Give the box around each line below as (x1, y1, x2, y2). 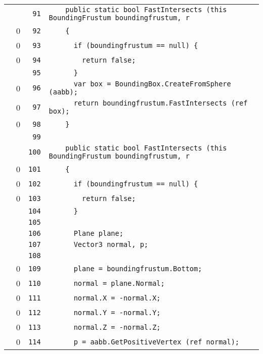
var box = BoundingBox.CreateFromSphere (73, 80, 231, 88)
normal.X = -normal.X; (73, 293, 161, 302)
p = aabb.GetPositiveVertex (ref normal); (73, 337, 240, 346)
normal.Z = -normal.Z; (73, 323, 161, 331)
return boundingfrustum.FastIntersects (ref (73, 99, 248, 107)
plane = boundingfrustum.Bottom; (73, 264, 202, 273)
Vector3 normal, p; (73, 240, 149, 248)
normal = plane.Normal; (73, 279, 165, 287)
